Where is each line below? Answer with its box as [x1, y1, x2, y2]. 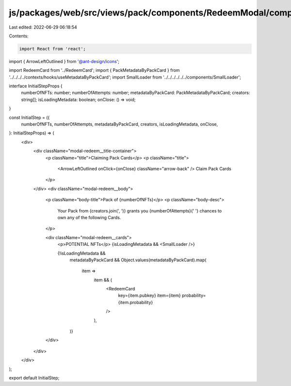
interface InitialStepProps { [9, 83, 63, 89]
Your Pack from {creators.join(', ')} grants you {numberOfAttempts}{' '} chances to [57, 208, 222, 213]
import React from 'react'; [19, 46, 86, 51]
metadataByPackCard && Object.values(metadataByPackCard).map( [69, 257, 207, 263]
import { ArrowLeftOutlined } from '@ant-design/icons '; [9, 58, 120, 64]
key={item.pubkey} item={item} [118, 292, 181, 298]
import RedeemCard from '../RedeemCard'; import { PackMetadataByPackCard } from [9, 67, 180, 73]
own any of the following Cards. [57, 214, 121, 220]
